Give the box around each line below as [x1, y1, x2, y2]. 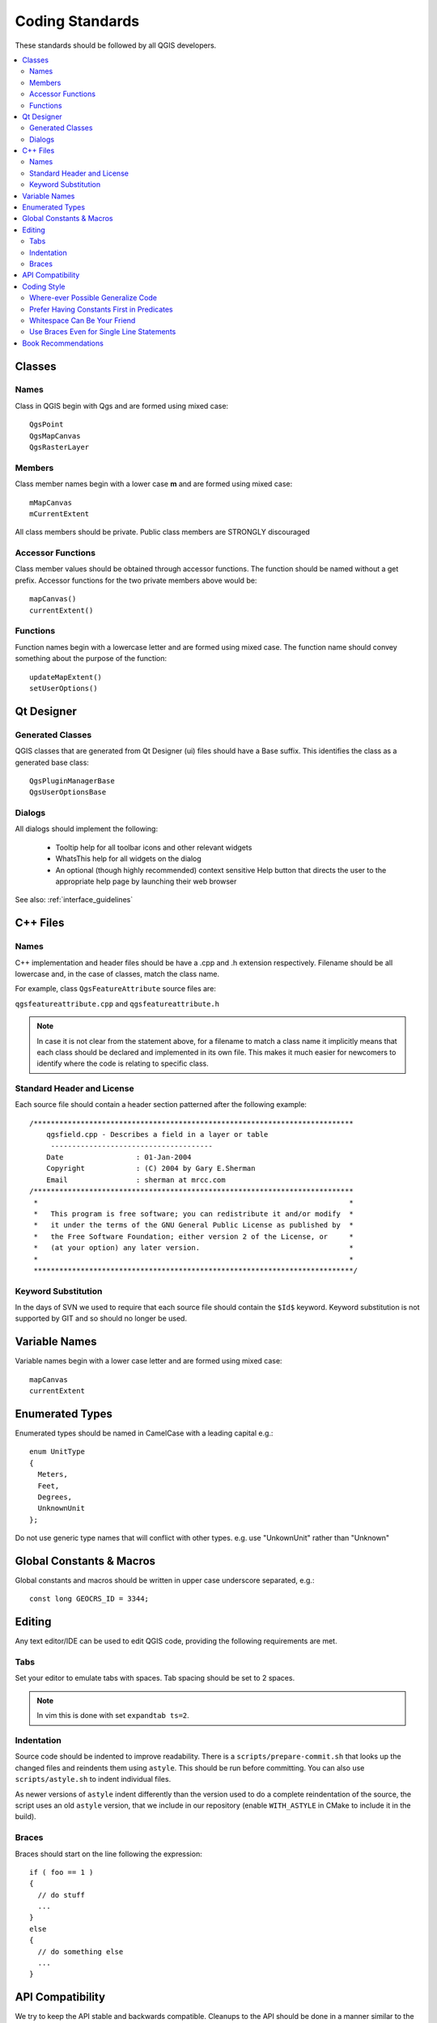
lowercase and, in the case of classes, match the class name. [15, 969, 220, 978]
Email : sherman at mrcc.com [45, 1175, 226, 1185]
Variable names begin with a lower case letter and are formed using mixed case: [15, 1356, 282, 1366]
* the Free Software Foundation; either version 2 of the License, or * [33, 1232, 354, 1241]
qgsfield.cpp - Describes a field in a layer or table [45, 1130, 269, 1139]
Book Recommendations [22, 338, 104, 348]
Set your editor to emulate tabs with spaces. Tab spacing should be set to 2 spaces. [15, 1673, 295, 1683]
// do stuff [37, 1890, 85, 1899]
